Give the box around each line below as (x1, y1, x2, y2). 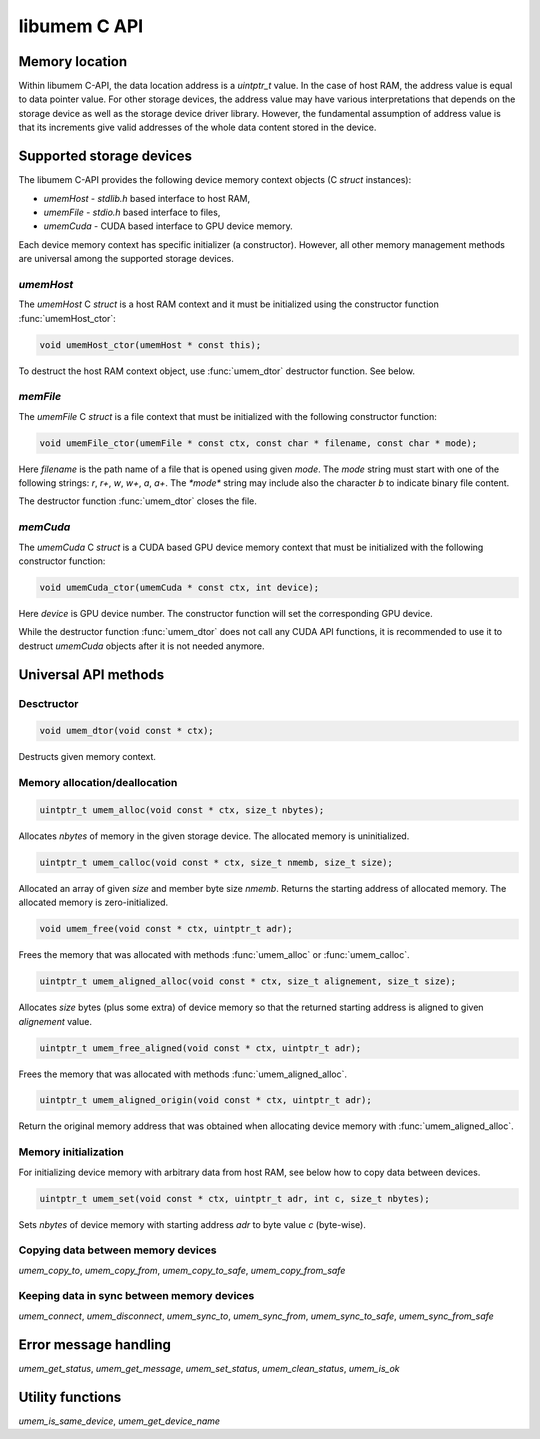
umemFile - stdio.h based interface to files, (43, 206, 221, 218)
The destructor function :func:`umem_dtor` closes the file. (18, 495, 257, 507)
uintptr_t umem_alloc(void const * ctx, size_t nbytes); (39, 804, 325, 815)
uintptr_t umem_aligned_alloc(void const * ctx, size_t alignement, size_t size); (39, 976, 457, 987)
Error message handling (18, 1336, 172, 1353)
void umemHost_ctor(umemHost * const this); (39, 339, 262, 350)
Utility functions (18, 1388, 122, 1405)
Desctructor (18, 696, 79, 710)
